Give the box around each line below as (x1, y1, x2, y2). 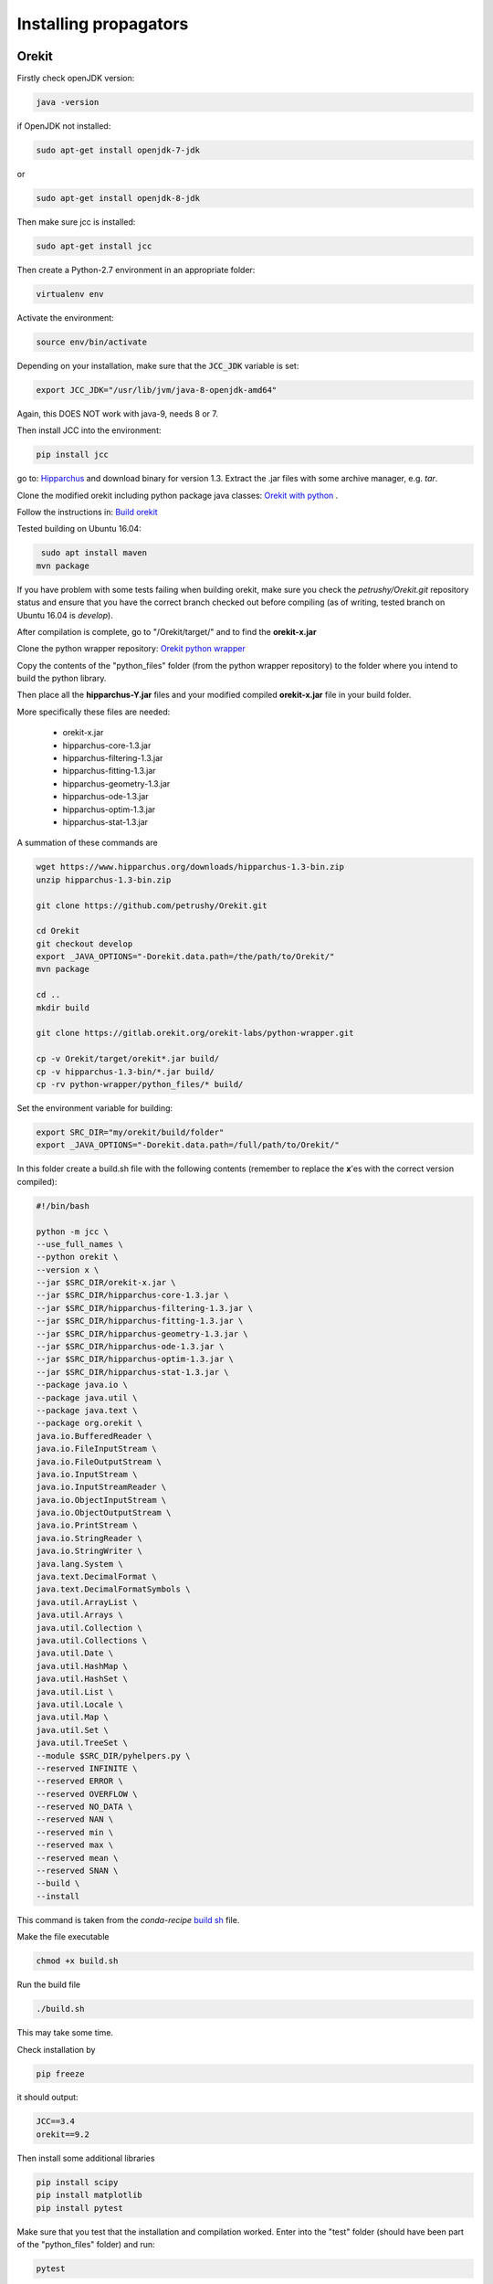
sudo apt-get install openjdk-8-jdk (36, 193, 201, 203)
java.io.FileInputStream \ (36, 1443, 157, 1454)
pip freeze (36, 2068, 85, 2078)
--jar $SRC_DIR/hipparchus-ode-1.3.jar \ (36, 1341, 225, 1352)
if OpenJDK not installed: (16, 121, 111, 132)
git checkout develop (36, 938, 133, 949)
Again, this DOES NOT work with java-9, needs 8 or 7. (16, 407, 218, 419)
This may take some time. (16, 2027, 114, 2038)
